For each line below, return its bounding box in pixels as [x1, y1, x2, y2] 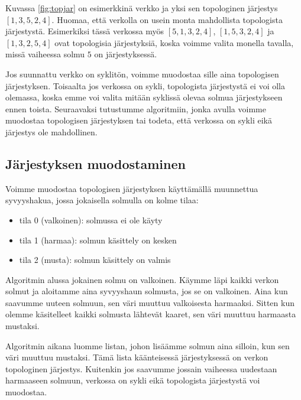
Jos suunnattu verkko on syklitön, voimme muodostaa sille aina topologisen [5, 67, 279, 80]
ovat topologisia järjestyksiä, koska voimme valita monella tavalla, [54, 36, 294, 48]
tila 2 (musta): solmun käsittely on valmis [19, 253, 171, 266]
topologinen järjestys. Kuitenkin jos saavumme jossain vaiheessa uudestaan [5, 362, 277, 375]
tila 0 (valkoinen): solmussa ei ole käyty [19, 213, 163, 226]
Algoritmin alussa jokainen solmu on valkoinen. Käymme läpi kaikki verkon [5, 273, 279, 285]
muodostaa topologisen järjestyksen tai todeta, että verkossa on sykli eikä [5, 114, 272, 126]
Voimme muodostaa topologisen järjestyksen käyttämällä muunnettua [5, 182, 258, 194]
